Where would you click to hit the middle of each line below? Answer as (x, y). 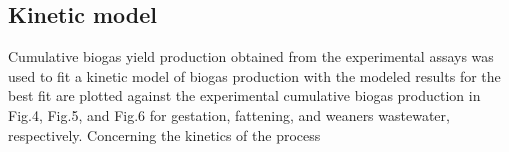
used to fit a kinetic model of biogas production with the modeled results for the (254, 75)
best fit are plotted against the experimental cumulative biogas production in (244, 95)
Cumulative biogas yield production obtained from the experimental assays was (251, 56)
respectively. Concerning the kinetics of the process (164, 134)
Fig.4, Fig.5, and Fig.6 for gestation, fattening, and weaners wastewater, (229, 114)
